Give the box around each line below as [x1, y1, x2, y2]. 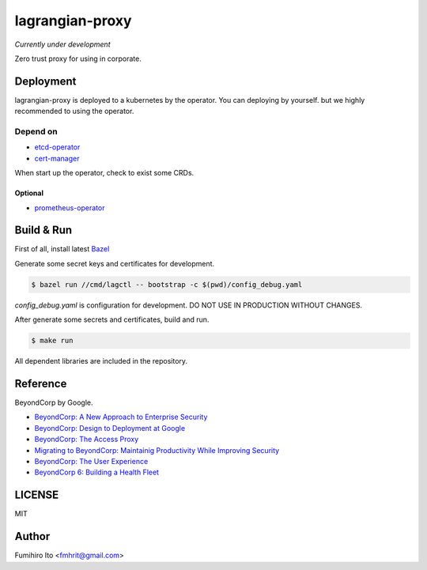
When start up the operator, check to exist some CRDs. [14, 168, 195, 178]
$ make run [31, 336, 74, 345]
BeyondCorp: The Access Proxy [34, 435, 139, 444]
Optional [14, 188, 43, 198]
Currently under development [14, 40, 111, 49]
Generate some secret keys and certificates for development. [14, 259, 215, 268]
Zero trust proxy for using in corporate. [14, 54, 142, 63]
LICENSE [14, 489, 59, 502]
